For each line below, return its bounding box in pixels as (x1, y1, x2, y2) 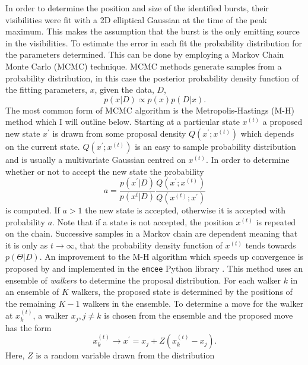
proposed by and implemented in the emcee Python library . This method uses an (5, 262, 303, 274)
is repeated (256, 215, 296, 228)
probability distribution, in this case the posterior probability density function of (5, 71, 299, 84)
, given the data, (94, 83, 154, 96)
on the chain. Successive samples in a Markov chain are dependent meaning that (5, 227, 298, 240)
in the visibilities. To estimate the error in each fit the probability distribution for (5, 36, 302, 49)
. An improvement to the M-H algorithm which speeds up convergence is (39, 250, 304, 263)
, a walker (33, 309, 69, 322)
